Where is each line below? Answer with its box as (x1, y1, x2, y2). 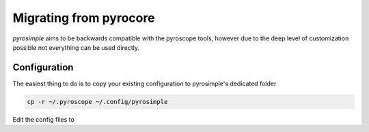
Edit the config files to (12, 115, 74, 123)
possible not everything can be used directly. (12, 43, 140, 51)
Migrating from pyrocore (12, 10, 155, 25)
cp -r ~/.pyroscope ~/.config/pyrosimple (27, 98, 168, 105)
